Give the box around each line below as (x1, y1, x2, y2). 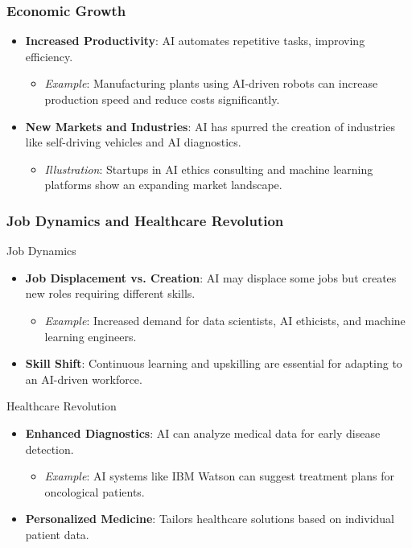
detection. (25, 440, 74, 457)
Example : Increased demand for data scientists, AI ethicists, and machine (44, 311, 406, 328)
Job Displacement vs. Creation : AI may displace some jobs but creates (25, 269, 397, 286)
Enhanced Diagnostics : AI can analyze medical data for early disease (25, 424, 381, 441)
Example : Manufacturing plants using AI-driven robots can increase (44, 75, 378, 92)
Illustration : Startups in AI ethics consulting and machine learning (44, 160, 373, 177)
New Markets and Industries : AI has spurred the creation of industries (25, 117, 395, 134)
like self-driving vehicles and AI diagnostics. (25, 134, 241, 150)
